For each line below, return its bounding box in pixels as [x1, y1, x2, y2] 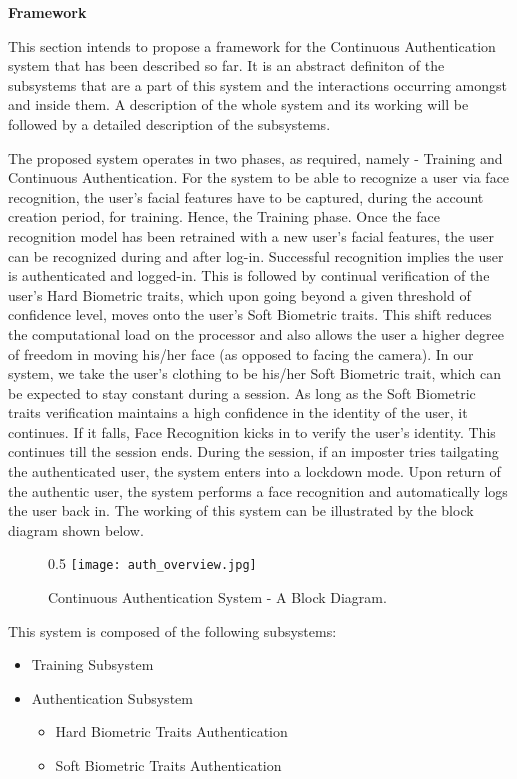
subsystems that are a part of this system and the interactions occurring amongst [8, 74, 508, 95]
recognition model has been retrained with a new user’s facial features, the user [8, 225, 494, 246]
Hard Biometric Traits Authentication [55, 721, 288, 742]
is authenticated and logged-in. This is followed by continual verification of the [8, 265, 490, 286]
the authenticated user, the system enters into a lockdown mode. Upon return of [8, 461, 501, 482]
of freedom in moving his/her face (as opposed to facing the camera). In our [8, 343, 474, 364]
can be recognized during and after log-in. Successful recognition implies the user [8, 245, 504, 266]
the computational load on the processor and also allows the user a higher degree [8, 323, 505, 344]
